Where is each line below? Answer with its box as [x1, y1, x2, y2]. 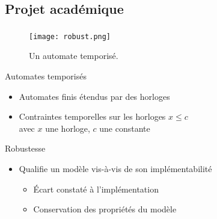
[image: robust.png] [29, 32, 111, 41]
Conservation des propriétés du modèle [33, 203, 177, 215]
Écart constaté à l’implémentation [33, 182, 159, 195]
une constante [99, 122, 150, 134]
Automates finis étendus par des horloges [19, 90, 170, 102]
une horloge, [45, 122, 90, 134]
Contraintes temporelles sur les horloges [19, 110, 166, 123]
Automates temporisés [5, 69, 87, 82]
